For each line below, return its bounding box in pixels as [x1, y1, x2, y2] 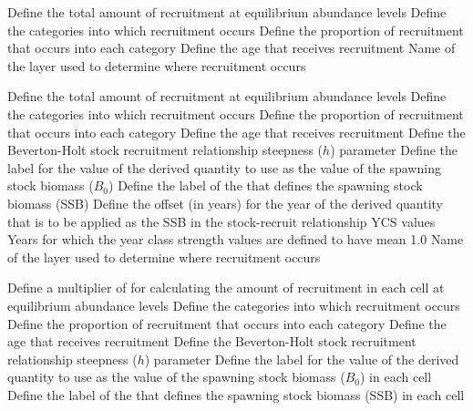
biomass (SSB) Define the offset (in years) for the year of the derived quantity [7, 193, 444, 212]
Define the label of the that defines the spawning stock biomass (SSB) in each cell [7, 385, 465, 404]
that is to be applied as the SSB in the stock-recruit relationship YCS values [7, 211, 436, 231]
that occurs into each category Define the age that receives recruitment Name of [7, 38, 456, 57]
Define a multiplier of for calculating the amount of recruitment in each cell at [7, 278, 445, 297]
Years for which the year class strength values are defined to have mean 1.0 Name [7, 230, 464, 249]
